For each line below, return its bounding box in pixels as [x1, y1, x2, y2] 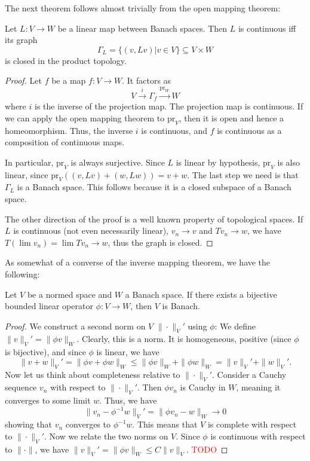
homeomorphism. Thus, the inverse [5, 124, 133, 136]
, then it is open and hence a [179, 111, 284, 124]
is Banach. [162, 300, 200, 312]
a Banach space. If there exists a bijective [125, 288, 277, 300]
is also [277, 155, 300, 168]
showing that [5, 418, 53, 431]
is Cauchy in [180, 381, 226, 393]
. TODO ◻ [186, 442, 228, 455]
